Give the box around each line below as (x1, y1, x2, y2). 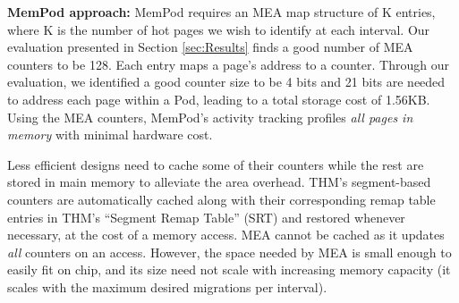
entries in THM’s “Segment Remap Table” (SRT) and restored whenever (7, 207, 405, 226)
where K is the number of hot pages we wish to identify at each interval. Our (7, 20, 430, 38)
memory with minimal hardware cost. (7, 125, 213, 144)
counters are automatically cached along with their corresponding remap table (7, 189, 436, 208)
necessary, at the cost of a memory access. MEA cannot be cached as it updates (7, 225, 445, 244)
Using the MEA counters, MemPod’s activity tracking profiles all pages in (7, 107, 413, 126)
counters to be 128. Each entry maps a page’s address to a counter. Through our (7, 55, 449, 73)
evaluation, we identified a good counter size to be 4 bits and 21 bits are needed (7, 72, 446, 91)
